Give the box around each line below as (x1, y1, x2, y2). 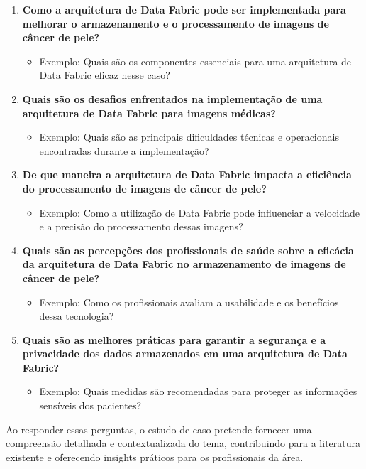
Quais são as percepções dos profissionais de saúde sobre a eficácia (22, 242, 354, 257)
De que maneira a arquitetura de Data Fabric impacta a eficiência (22, 167, 352, 182)
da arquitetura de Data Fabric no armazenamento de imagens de (22, 257, 346, 271)
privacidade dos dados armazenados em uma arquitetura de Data (22, 346, 348, 361)
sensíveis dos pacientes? (39, 398, 142, 413)
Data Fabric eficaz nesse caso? (39, 68, 170, 82)
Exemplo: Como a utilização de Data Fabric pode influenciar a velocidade (39, 205, 360, 220)
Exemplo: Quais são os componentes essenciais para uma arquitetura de (39, 53, 352, 68)
